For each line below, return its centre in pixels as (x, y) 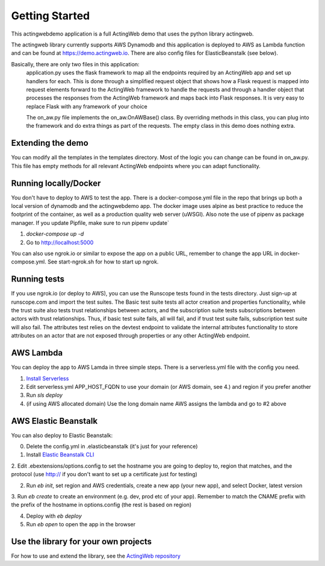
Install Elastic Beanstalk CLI (60, 454)
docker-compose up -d (55, 234)
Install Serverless (48, 378)
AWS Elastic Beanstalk (54, 421)
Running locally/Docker (56, 183)
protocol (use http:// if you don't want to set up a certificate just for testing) (104, 474)
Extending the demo (50, 143)
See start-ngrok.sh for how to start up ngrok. (103, 262)
